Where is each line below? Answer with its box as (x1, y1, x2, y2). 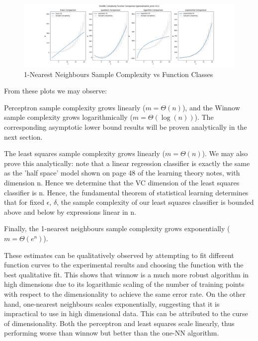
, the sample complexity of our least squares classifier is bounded (57, 197, 254, 207)
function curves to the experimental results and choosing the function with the (4, 259, 244, 270)
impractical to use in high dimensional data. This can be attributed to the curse (4, 308, 248, 319)
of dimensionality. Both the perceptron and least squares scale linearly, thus (4, 318, 235, 328)
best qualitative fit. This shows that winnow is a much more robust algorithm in (4, 269, 249, 279)
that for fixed (4, 197, 44, 207)
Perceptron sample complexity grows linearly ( (4, 102, 146, 112)
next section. (4, 131, 43, 142)
